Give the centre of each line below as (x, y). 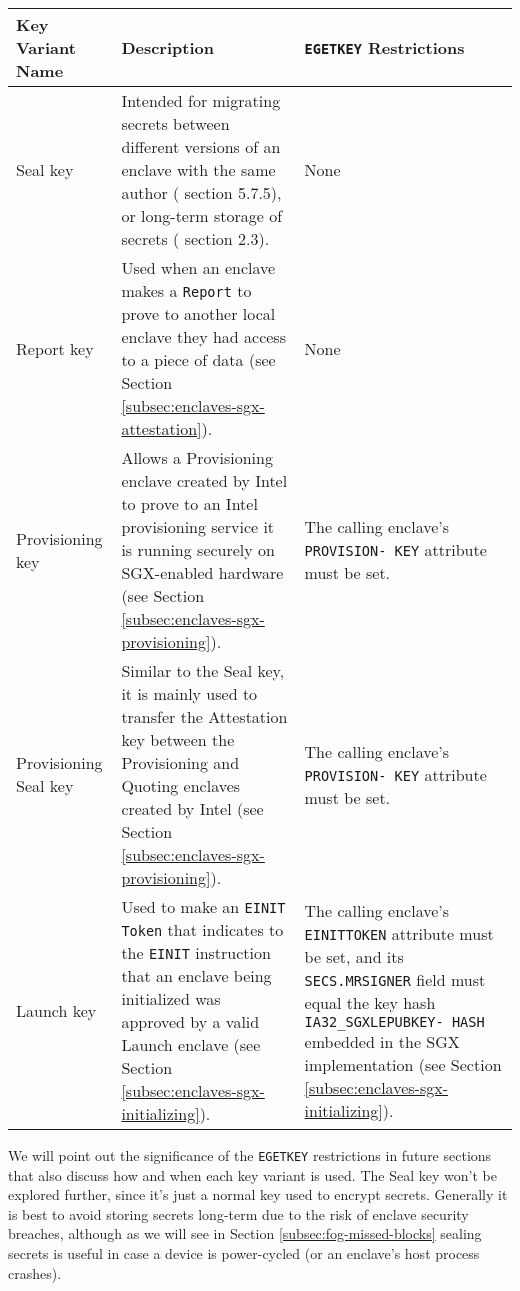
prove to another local (198, 313)
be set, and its (354, 956)
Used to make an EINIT (203, 906)
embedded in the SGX (382, 1041)
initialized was (171, 998)
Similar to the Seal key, (203, 670)
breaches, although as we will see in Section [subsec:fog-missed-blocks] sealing (245, 1233)
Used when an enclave (198, 267)
